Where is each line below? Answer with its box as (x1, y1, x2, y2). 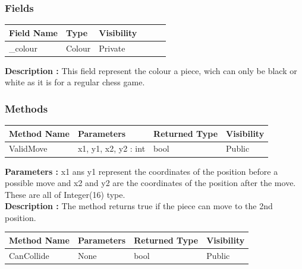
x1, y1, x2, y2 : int (77, 142, 146, 155)
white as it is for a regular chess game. (5, 76, 145, 88)
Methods (5, 101, 48, 116)
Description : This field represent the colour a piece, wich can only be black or (5, 64, 297, 76)
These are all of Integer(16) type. (5, 188, 125, 200)
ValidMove (9, 142, 48, 155)
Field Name (9, 26, 58, 39)
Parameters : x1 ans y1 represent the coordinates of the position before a (5, 165, 278, 177)
